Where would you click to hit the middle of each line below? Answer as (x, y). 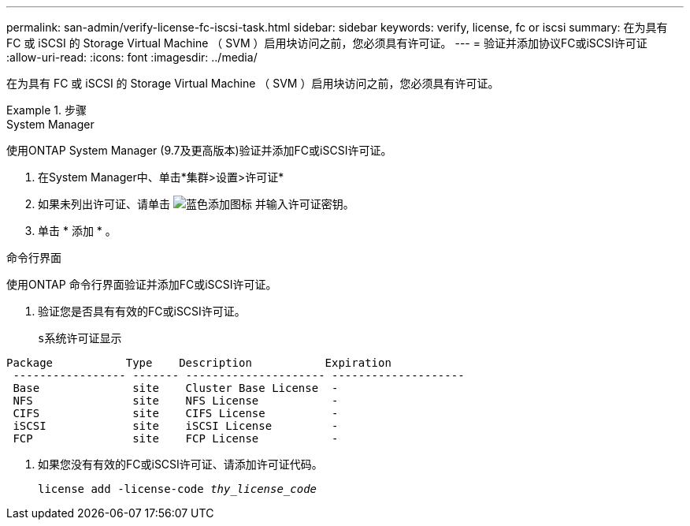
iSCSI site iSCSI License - (176, 426)
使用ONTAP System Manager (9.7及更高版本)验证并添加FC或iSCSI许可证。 (199, 150)
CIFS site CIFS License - (176, 413)
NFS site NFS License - (176, 401)
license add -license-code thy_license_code (178, 489)
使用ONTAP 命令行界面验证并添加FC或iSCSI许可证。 (142, 284)
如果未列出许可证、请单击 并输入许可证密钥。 (196, 204)
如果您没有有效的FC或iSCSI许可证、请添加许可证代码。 (180, 464)
